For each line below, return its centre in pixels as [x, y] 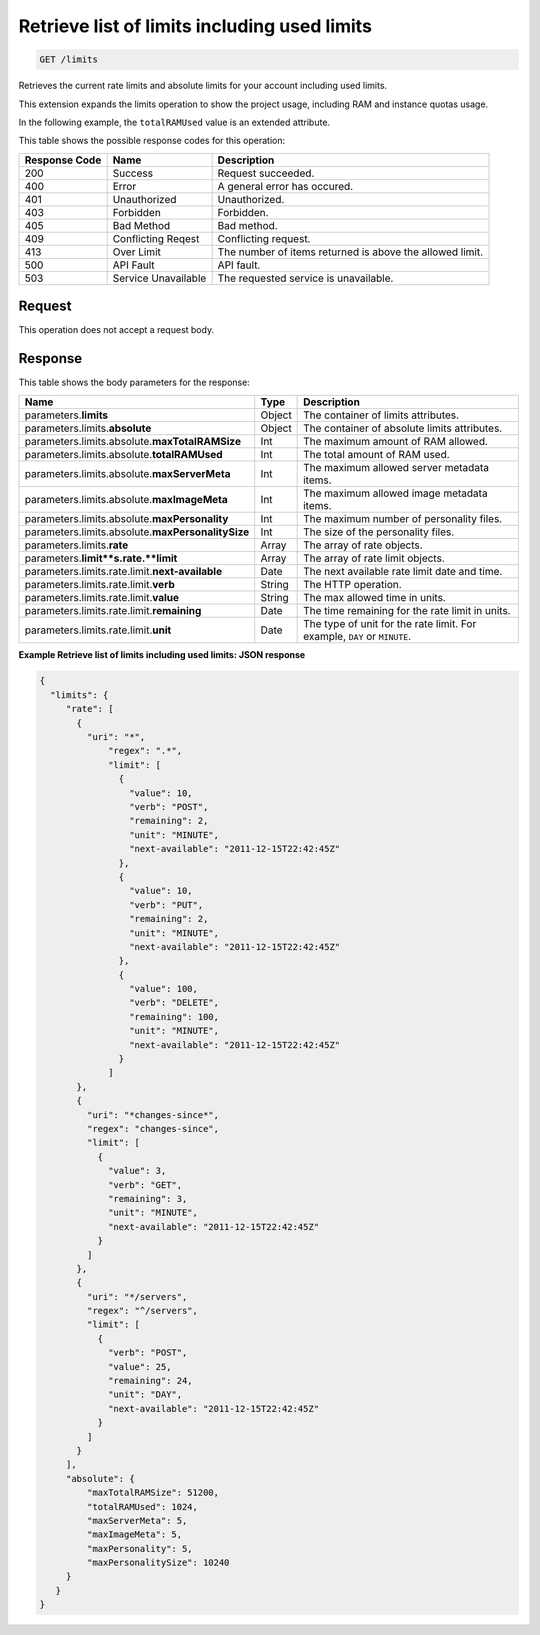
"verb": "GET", [145, 1184]
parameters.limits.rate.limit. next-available [123, 571]
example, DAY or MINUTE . [357, 636]
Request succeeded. [266, 173]
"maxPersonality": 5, [140, 1548]
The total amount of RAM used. [376, 454]
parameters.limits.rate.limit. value [102, 597]
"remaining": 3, [148, 1198]
